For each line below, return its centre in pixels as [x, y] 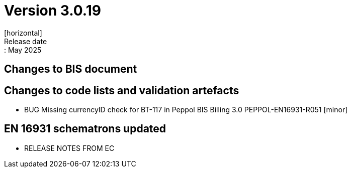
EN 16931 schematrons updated [85, 129]
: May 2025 [23, 50]
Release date [26, 41]
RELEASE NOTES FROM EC [69, 148]
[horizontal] [23, 33]
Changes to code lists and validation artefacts [122, 90]
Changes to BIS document [71, 69]
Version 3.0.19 [53, 11]
